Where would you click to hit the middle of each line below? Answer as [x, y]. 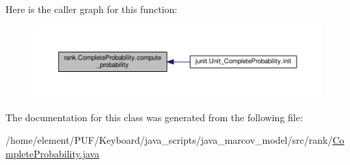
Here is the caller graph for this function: [92, 9]
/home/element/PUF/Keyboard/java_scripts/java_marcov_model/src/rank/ [169, 140]
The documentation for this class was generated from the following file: [154, 117]
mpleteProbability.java [53, 153]
